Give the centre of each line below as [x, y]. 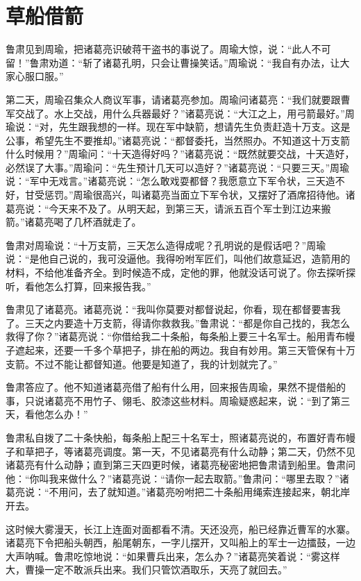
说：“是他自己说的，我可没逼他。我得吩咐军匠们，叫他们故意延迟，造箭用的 [178, 259]
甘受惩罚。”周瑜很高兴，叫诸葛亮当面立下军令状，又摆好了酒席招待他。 [185, 195]
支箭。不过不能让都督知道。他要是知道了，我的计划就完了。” [142, 363]
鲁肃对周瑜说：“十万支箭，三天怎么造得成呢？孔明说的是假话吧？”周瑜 [166, 245]
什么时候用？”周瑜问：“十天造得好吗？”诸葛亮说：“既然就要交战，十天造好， [180, 154]
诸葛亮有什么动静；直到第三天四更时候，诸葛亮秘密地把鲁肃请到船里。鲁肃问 [180, 465]
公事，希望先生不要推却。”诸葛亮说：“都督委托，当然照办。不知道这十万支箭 [178, 140]
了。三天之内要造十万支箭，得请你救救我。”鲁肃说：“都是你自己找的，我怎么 [178, 322]
